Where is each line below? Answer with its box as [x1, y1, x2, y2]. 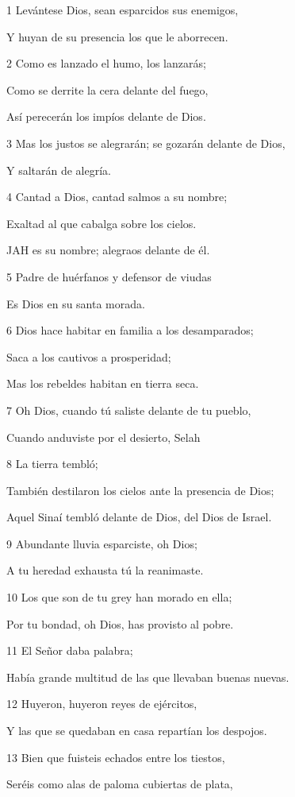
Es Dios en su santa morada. [6, 295, 145, 311]
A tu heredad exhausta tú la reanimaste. [6, 562, 204, 578]
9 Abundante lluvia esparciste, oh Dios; [6, 535, 197, 551]
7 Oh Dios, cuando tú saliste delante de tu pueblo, [6, 401, 251, 418]
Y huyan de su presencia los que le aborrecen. [6, 28, 228, 44]
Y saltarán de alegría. [6, 161, 111, 178]
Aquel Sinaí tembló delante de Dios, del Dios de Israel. [6, 509, 272, 525]
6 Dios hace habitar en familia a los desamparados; [6, 322, 254, 339]
